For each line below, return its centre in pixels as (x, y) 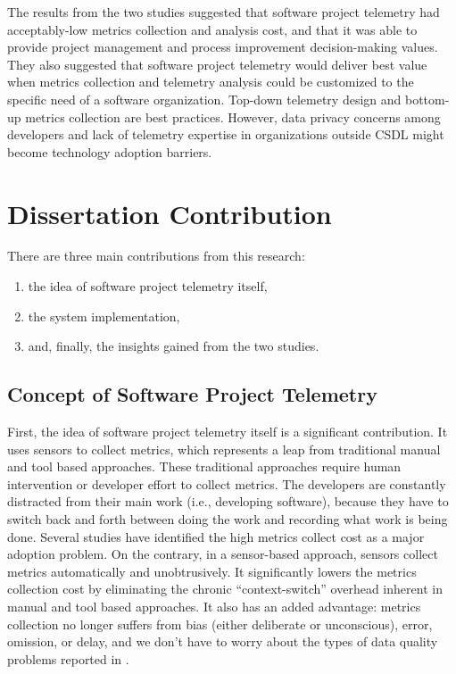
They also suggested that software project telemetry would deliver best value (217, 64)
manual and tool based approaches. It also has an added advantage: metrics (214, 606)
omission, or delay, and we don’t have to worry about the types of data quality (223, 641)
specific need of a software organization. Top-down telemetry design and (204, 99)
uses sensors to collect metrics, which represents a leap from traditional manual (224, 449)
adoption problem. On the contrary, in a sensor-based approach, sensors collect (223, 554)
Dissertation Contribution (170, 213)
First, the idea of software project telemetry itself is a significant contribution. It (228, 432)
